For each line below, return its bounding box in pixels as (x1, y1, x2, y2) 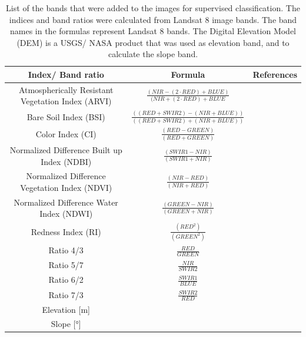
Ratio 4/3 (48, 244, 84, 256)
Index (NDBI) (41, 155, 92, 167)
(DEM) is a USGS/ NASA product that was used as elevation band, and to (16, 36, 290, 48)
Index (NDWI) (39, 207, 93, 220)
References (252, 68, 297, 80)
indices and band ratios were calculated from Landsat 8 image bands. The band (9, 13, 297, 25)
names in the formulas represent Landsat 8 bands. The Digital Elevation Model (9, 25, 297, 37)
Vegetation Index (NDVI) (20, 181, 112, 194)
